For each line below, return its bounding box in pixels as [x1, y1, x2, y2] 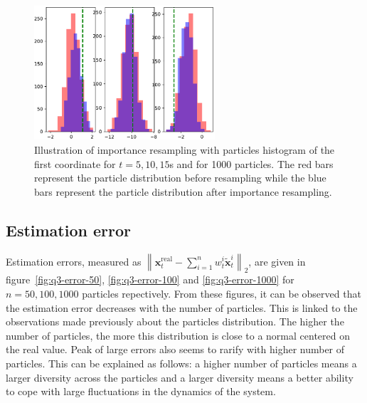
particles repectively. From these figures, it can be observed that [82, 286, 361, 300]
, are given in [248, 253, 306, 268]
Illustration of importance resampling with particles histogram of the [34, 142, 335, 157]
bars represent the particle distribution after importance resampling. [34, 184, 332, 199]
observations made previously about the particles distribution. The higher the [6, 314, 344, 329]
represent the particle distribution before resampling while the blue [34, 170, 326, 185]
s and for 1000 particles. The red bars [169, 156, 334, 171]
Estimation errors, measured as [6, 253, 142, 268]
